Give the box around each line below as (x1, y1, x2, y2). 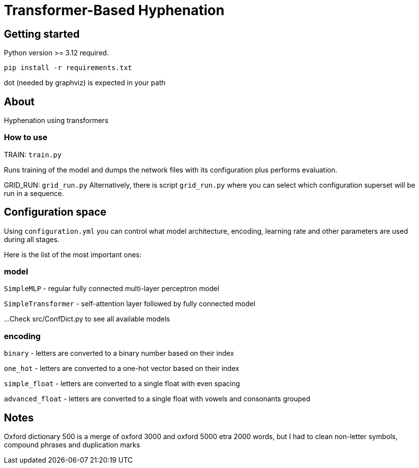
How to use (4, 132, 48, 143)
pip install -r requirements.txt (4, 64, 132, 72)
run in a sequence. (4, 189, 64, 197)
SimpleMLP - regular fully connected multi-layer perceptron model (4, 284, 220, 293)
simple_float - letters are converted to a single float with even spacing (4, 379, 240, 388)
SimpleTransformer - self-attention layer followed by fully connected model (4, 299, 255, 308)
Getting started (4, 27, 80, 40)
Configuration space (4, 206, 107, 219)
